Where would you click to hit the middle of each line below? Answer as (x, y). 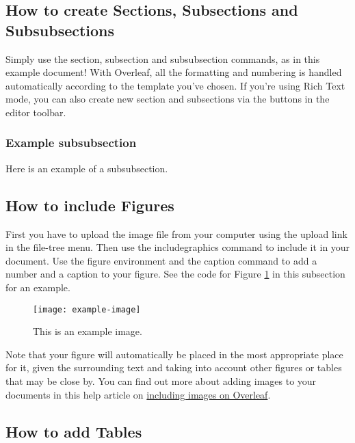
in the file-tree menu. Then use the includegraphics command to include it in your (178, 247)
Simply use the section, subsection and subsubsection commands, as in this (163, 58)
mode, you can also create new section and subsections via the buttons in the (168, 99)
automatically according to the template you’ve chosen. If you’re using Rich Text (175, 85)
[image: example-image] (87, 309)
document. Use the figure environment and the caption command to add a (161, 260)
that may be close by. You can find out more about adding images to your (161, 380)
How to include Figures (90, 205)
